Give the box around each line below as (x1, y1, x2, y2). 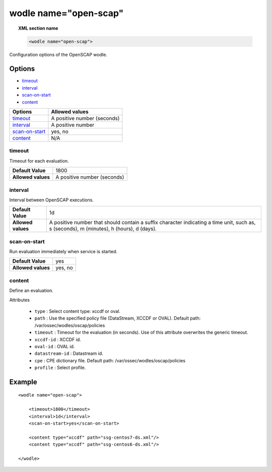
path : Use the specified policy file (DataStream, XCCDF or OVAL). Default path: (34, 315, 201, 322)
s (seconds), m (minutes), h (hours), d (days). (49, 225, 157, 232)
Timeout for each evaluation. (9, 158, 69, 164)
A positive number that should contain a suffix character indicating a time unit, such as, (49, 219, 256, 226)
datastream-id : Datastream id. (34, 350, 103, 357)
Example (9, 377, 37, 386)
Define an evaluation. (9, 287, 54, 294)
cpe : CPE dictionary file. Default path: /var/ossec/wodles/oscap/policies (34, 357, 186, 363)
